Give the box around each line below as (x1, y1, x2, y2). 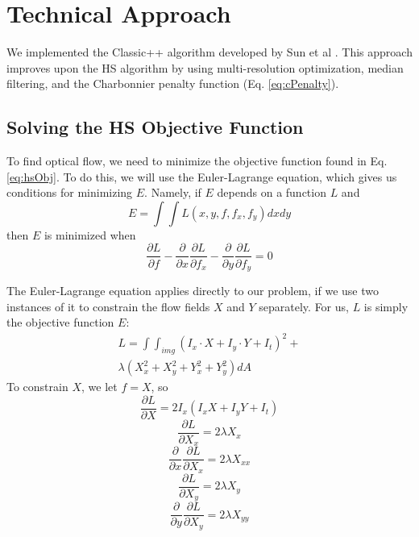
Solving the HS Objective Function (6, 114, 304, 139)
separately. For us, (259, 298, 349, 314)
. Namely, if (144, 184, 201, 201)
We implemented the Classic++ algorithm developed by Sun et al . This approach (6, 44, 413, 60)
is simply (363, 298, 409, 314)
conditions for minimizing (6, 184, 133, 201)
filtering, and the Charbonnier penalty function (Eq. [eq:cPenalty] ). (6, 75, 339, 92)
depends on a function (217, 184, 326, 201)
